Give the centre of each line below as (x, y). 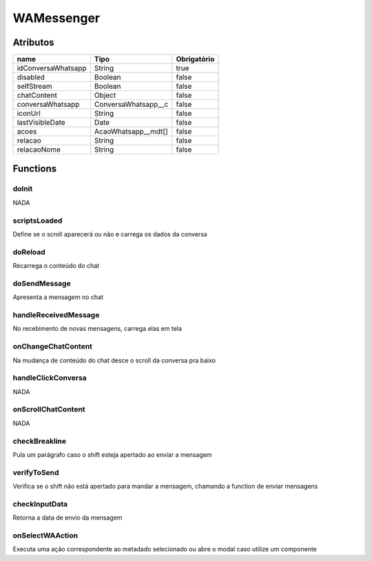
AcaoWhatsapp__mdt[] (131, 132)
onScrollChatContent (49, 409)
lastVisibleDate (41, 123)
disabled (31, 77)
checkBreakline (40, 441)
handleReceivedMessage (56, 315)
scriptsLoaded (38, 221)
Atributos (33, 42)
